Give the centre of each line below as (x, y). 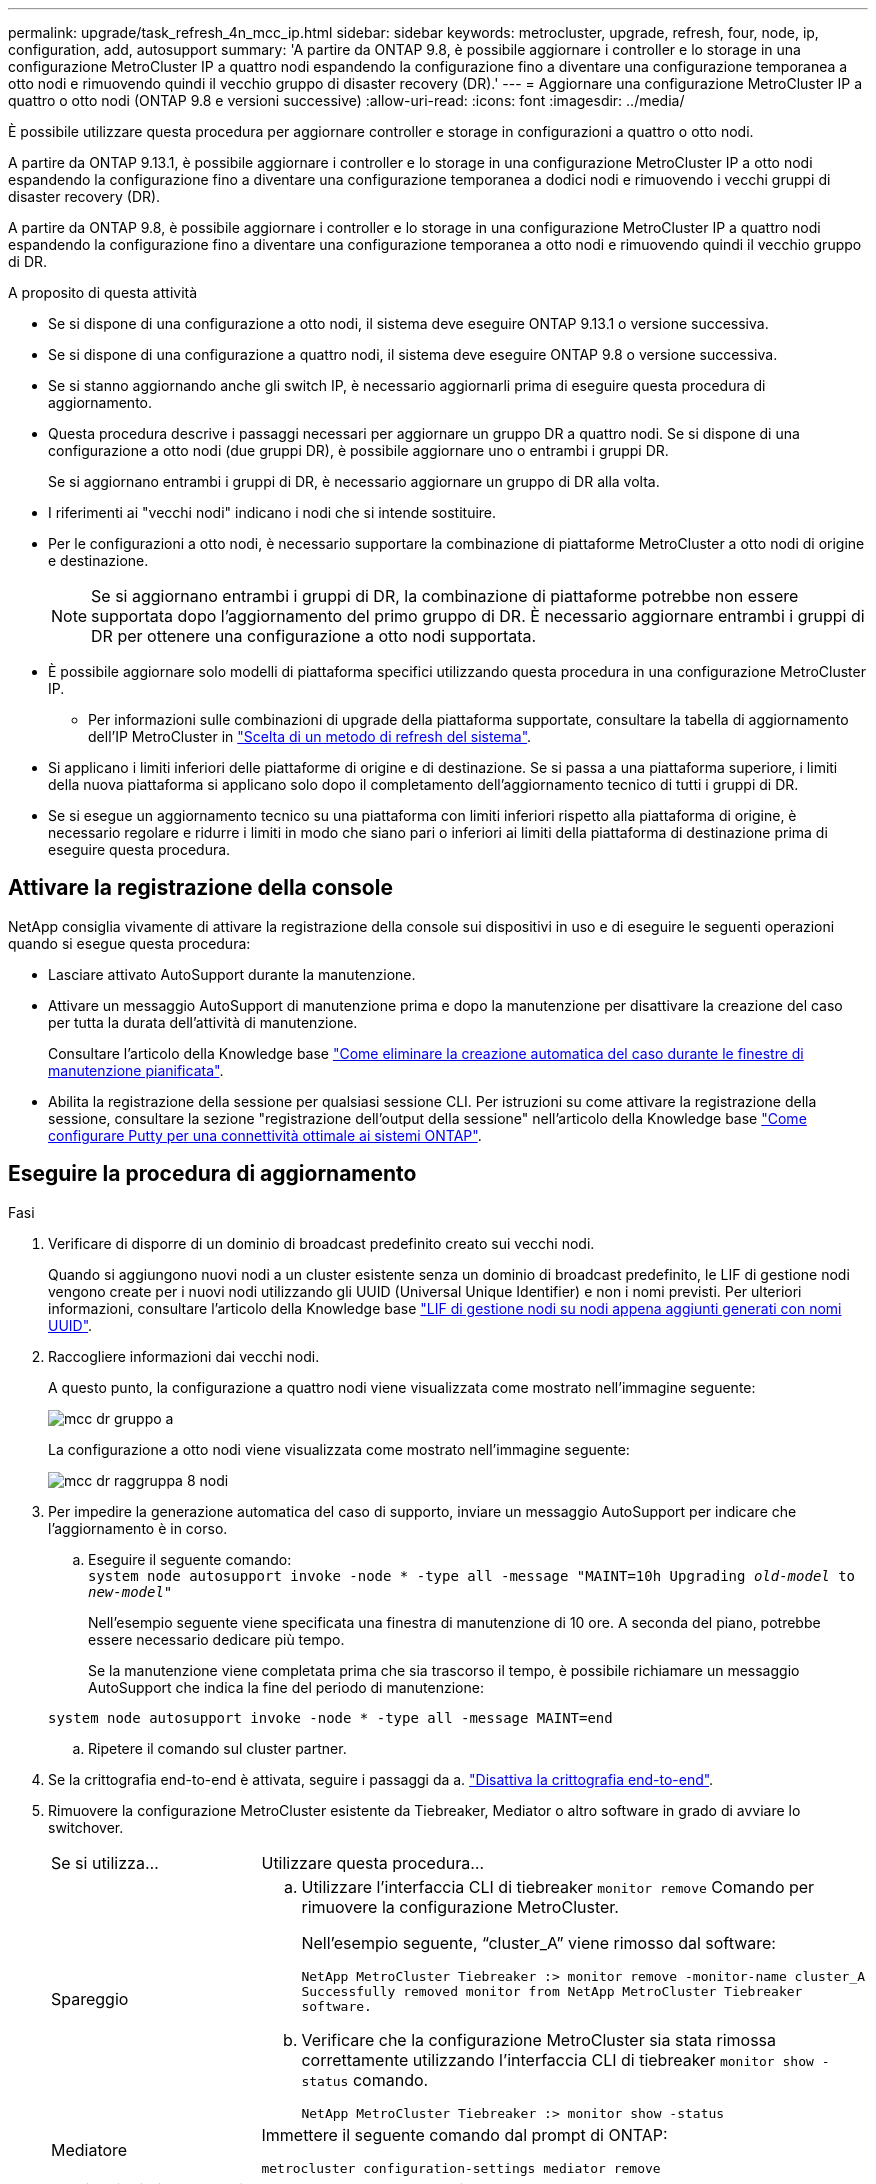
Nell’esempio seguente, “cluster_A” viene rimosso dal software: (538, 1942)
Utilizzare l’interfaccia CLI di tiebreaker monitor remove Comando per (558, 1886)
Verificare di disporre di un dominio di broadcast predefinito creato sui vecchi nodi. (321, 1243)
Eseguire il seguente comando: (190, 1559)
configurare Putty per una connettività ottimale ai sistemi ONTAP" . (265, 1135)
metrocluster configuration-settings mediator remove (461, 2168)
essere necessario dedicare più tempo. (216, 1639)
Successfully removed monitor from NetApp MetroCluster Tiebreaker (552, 1991)
